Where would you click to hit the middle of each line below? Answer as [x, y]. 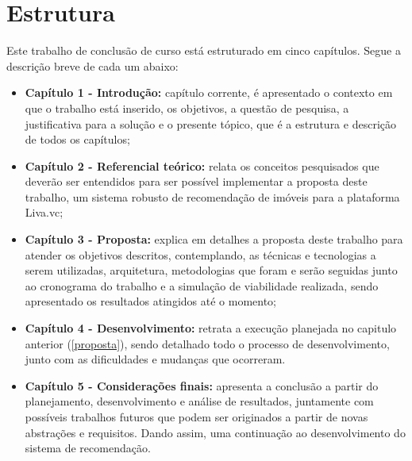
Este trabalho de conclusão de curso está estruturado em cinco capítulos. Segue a [204, 50]
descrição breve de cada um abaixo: [92, 65]
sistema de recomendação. [88, 448]
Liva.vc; [44, 212]
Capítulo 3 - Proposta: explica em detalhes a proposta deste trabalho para [214, 239]
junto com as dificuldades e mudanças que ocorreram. [155, 359]
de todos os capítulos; [77, 139]
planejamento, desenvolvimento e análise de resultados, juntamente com [199, 401]
